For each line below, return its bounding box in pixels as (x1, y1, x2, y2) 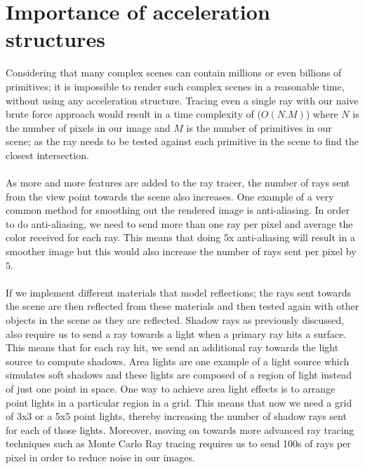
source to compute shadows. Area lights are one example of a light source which (6, 353, 350, 368)
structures (6, 25, 105, 53)
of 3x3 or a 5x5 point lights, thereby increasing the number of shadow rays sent (6, 409, 347, 423)
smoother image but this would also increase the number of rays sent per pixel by (6, 244, 357, 259)
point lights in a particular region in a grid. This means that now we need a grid (6, 395, 352, 409)
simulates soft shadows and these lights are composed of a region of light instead (6, 367, 352, 382)
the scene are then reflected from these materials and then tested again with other (6, 299, 359, 313)
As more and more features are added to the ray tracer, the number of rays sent (6, 175, 350, 190)
